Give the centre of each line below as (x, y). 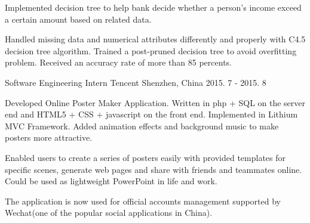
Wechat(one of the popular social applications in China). (109, 213)
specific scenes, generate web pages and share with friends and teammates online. (154, 169)
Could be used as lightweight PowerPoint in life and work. (111, 181)
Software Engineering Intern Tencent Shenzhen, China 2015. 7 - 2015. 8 (136, 82)
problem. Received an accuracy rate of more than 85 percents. (118, 62)
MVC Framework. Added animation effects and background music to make (142, 126)
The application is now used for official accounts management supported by (143, 201)
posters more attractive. (49, 137)
